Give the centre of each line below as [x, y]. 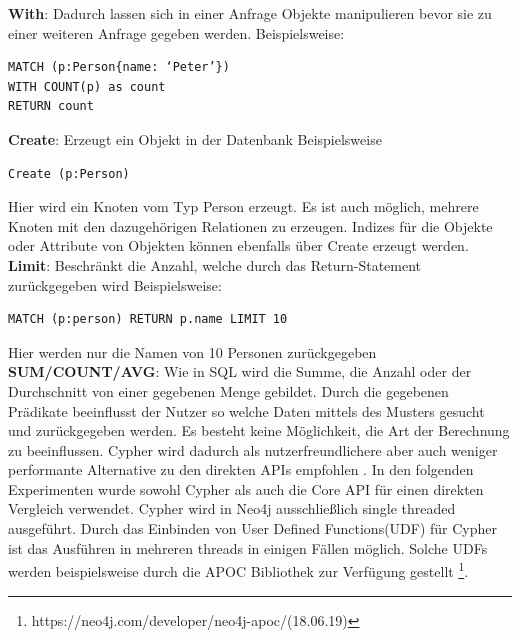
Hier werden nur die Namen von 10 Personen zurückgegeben [192, 351]
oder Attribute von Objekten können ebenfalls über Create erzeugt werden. [238, 245]
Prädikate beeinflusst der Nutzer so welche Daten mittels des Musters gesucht [246, 410]
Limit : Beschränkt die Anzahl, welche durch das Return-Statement [215, 264]
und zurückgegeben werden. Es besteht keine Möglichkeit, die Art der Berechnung [259, 430]
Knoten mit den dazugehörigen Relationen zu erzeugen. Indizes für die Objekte [250, 225]
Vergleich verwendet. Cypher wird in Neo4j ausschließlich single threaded [232, 508]
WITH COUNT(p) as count [87, 86]
